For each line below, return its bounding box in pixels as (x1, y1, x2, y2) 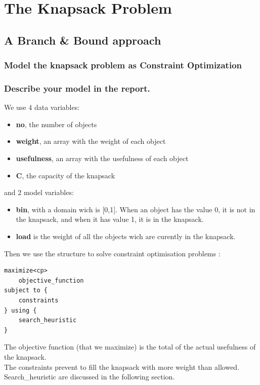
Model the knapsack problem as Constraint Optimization (4, 59, 242, 71)
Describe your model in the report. (4, 82, 150, 94)
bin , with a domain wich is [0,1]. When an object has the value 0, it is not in (16, 204, 255, 214)
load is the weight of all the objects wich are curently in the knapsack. (16, 230, 236, 241)
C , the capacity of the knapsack (16, 170, 115, 180)
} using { (4, 306, 37, 314)
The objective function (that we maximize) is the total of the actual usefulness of (4, 341, 256, 352)
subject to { (4, 287, 48, 294)
